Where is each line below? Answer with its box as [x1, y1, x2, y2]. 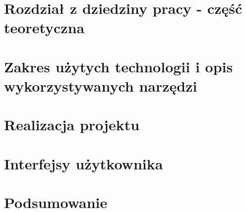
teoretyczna [4, 17, 85, 38]
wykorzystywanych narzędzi [4, 75, 197, 96]
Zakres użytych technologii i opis [4, 56, 233, 76]
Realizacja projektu [4, 114, 140, 135]
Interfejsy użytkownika [4, 153, 163, 173]
